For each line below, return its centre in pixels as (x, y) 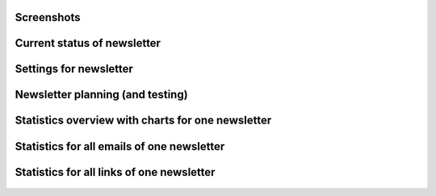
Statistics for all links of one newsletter (115, 172)
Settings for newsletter (74, 69)
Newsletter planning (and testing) (102, 95)
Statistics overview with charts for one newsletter (143, 121)
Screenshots (48, 17)
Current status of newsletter (88, 43)
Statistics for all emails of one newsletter (120, 146)
